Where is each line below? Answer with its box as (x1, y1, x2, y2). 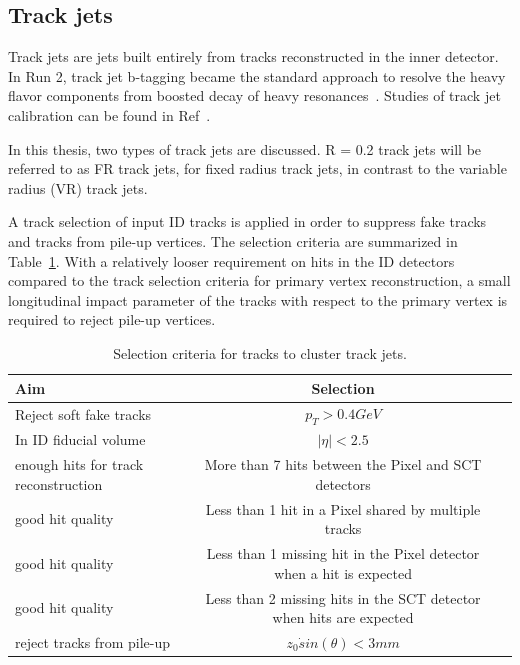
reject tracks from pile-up (15, 632, 170, 652)
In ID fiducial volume (15, 429, 146, 450)
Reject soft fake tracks (15, 403, 152, 424)
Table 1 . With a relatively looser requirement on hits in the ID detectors (8, 250, 455, 271)
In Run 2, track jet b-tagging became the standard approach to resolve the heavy (8, 65, 506, 86)
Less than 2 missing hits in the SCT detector (205, 587, 481, 608)
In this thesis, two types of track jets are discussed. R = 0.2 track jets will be (8, 138, 482, 159)
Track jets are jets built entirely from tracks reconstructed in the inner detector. (8, 46, 499, 67)
